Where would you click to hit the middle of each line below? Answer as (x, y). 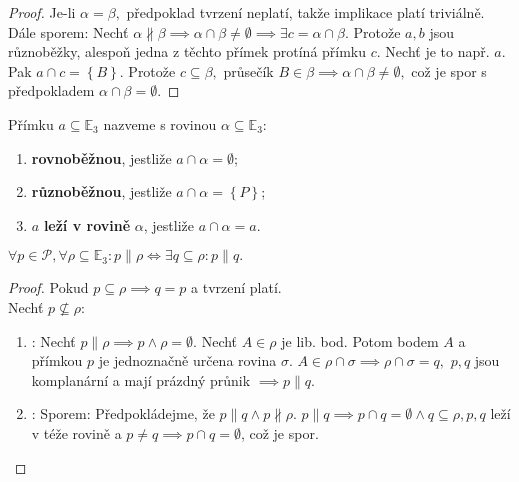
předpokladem (51, 90)
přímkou (57, 360)
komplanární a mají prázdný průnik (141, 379)
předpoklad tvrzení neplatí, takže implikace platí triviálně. (305, 12)
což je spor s (449, 70)
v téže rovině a (76, 432)
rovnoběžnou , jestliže (101, 157)
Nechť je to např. (437, 51)
